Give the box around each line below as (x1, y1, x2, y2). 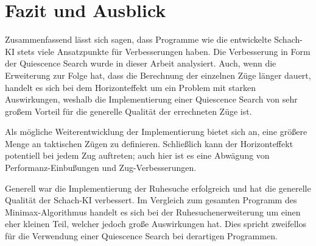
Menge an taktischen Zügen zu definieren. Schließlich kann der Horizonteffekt (5, 137, 293, 150)
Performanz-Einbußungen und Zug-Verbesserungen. (5, 161, 197, 174)
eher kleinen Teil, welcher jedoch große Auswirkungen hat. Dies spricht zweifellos (5, 217, 306, 230)
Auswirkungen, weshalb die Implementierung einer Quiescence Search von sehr (5, 93, 298, 106)
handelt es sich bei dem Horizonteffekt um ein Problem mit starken (5, 81, 256, 93)
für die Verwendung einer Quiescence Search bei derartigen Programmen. (5, 230, 278, 242)
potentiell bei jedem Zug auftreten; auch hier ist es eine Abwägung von (5, 149, 270, 162)
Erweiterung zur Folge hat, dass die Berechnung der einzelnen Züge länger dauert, (5, 68, 311, 81)
